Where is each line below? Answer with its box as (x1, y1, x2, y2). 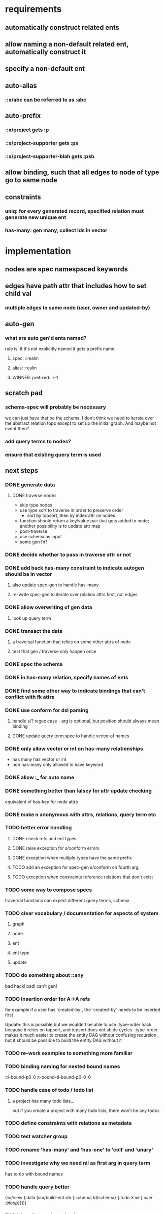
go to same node (5, 176, 58, 184)
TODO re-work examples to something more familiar (5, 1050, 133, 1057)
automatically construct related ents (5, 23, 120, 32)
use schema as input (19, 534, 62, 540)
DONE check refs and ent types (12, 835, 77, 841)
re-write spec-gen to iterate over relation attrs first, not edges (12, 592, 138, 598)
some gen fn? (19, 539, 48, 545)
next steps (5, 466, 38, 475)
